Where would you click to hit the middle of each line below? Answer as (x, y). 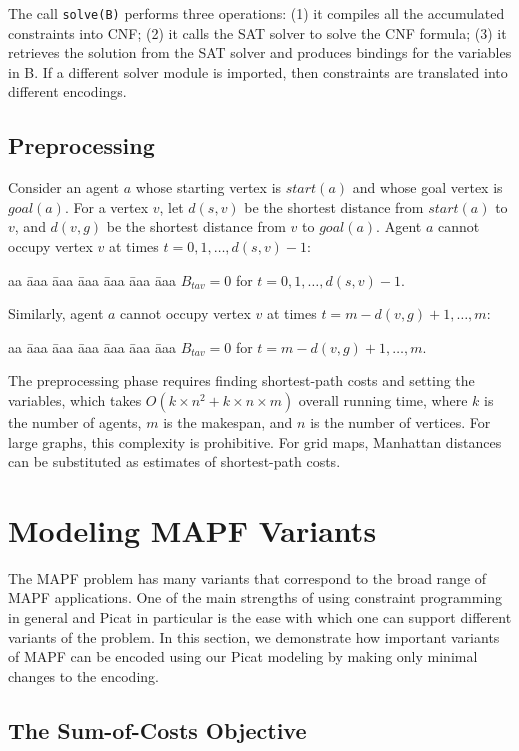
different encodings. (67, 91)
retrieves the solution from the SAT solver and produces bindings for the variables (260, 52)
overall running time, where (383, 399)
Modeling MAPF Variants (192, 529)
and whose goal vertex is (427, 187)
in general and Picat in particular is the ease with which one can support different (260, 617)
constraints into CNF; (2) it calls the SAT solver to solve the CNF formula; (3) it (257, 32)
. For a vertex (106, 206)
